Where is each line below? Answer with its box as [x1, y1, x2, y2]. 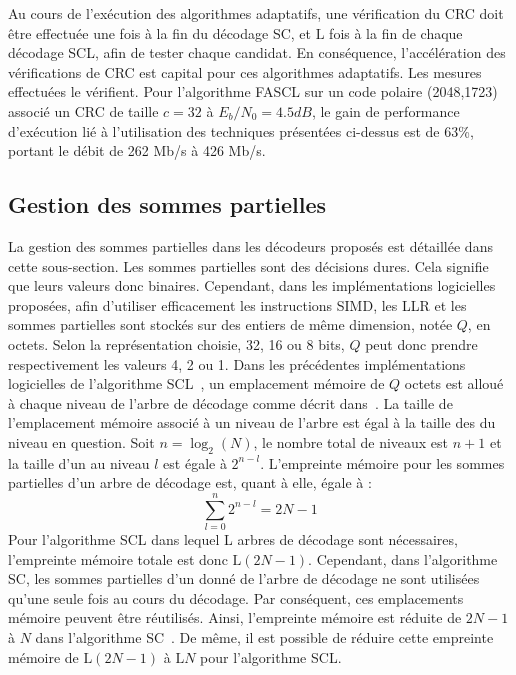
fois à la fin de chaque [329, 22, 463, 43]
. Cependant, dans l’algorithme [308, 548, 498, 569]
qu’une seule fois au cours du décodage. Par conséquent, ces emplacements [8, 587, 464, 608]
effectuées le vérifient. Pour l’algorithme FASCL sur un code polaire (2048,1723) [8, 81, 498, 102]
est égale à [163, 452, 227, 473]
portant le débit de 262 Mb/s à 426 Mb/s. [8, 140, 266, 161]
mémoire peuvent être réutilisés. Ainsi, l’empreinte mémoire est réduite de [8, 607, 462, 628]
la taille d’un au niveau [8, 452, 150, 473]
